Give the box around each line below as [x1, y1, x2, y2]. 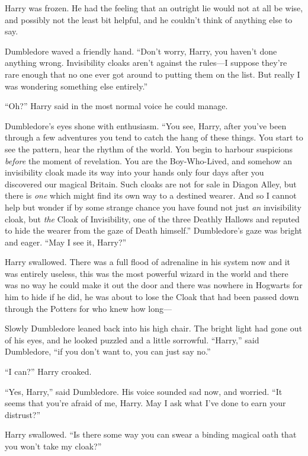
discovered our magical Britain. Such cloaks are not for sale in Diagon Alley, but [5, 177, 297, 190]
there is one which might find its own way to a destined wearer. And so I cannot [5, 189, 297, 202]
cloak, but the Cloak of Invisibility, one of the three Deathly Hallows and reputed [5, 212, 300, 225]
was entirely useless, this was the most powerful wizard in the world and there [5, 267, 288, 279]
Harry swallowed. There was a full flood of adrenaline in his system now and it [5, 256, 290, 268]
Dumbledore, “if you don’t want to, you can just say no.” [5, 345, 211, 358]
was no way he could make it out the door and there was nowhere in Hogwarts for [5, 279, 303, 291]
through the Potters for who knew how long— [5, 302, 172, 314]
